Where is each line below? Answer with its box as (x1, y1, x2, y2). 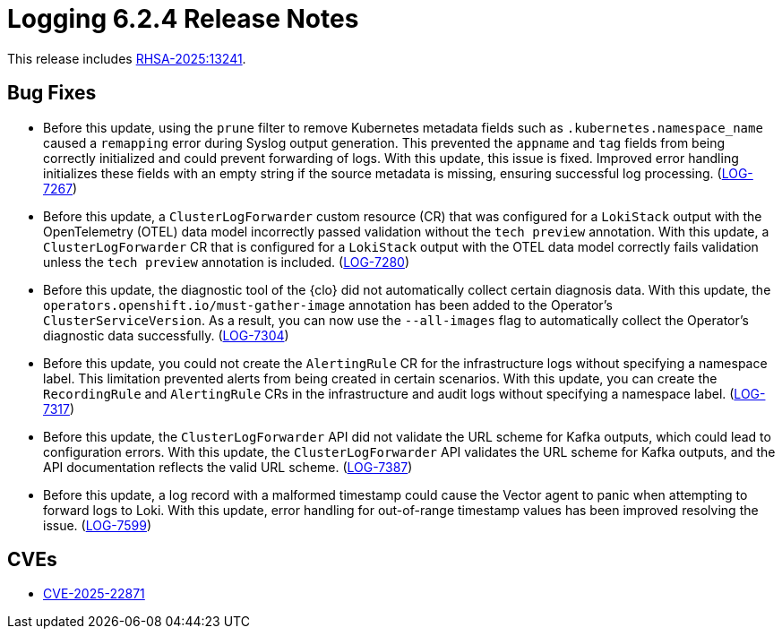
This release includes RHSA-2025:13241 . (7, 50, 246, 66)
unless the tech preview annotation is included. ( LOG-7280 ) (43, 254, 410, 270)
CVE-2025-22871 (43, 586, 145, 602)
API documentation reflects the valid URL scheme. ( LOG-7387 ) (43, 459, 413, 475)
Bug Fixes (7, 82, 97, 105)
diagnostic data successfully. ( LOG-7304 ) (43, 327, 289, 343)
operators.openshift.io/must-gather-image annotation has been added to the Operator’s (43, 297, 613, 313)
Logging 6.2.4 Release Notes (7, 4, 359, 34)
